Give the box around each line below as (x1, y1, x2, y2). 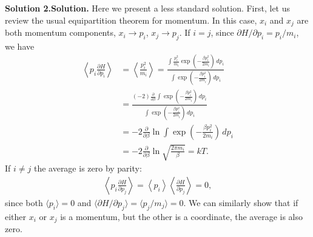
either (5, 210, 27, 222)
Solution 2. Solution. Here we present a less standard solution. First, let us (5, 2, 291, 14)
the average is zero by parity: (33, 162, 142, 175)
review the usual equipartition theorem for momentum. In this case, (5, 13, 257, 26)
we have (5, 39, 35, 52)
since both (5, 196, 43, 209)
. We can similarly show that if (183, 196, 298, 209)
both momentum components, (5, 26, 116, 39)
